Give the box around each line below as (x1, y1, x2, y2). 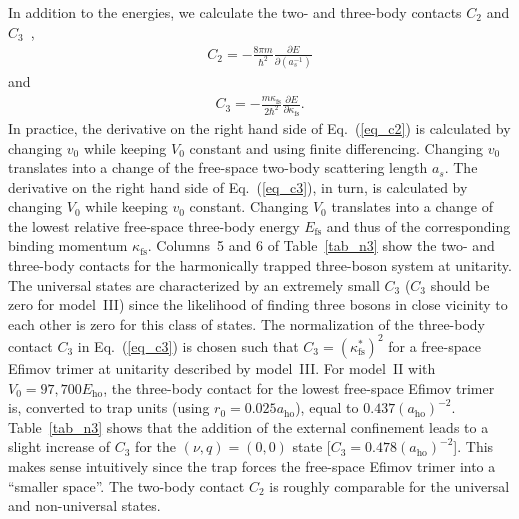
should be (430, 274, 490, 295)
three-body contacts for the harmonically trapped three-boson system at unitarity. (8, 255, 512, 276)
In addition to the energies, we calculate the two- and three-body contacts (8, 2, 462, 22)
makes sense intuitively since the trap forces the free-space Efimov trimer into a (8, 455, 496, 476)
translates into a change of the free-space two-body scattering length (8, 157, 428, 178)
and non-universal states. (8, 495, 161, 516)
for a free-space (388, 335, 481, 356)
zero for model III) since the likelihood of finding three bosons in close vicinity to (8, 294, 508, 315)
